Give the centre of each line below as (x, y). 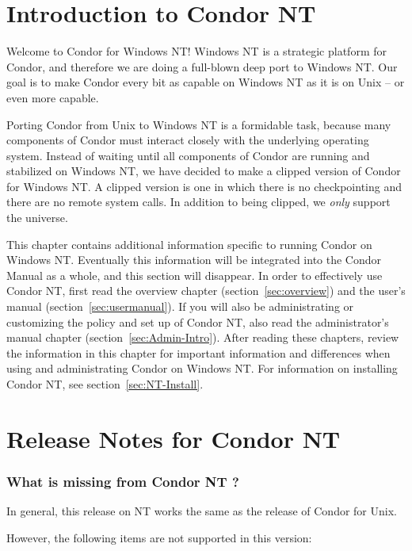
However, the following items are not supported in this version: (159, 537)
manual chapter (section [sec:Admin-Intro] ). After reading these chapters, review (203, 337)
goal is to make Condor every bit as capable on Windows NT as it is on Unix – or (206, 82)
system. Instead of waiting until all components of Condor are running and (188, 155)
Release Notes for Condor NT (174, 438)
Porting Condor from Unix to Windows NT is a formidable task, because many (199, 124)
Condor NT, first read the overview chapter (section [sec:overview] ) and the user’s (206, 291)
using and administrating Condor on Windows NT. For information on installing (202, 368)
